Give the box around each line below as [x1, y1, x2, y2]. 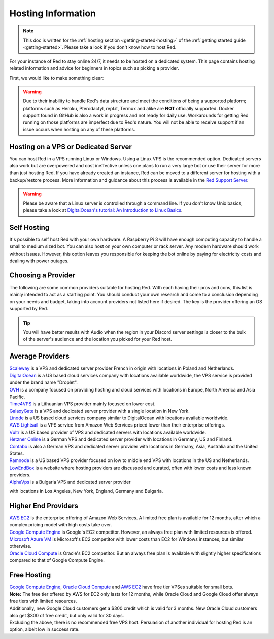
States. [9, 450, 24, 456]
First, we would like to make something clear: [9, 75, 104, 81]
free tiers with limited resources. [9, 598, 77, 604]
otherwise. [9, 543, 32, 549]
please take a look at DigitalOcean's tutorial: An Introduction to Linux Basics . [23, 207, 183, 214]
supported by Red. [9, 306, 48, 312]
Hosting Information [9, 8, 96, 19]
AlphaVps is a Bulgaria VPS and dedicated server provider [9, 479, 131, 485]
